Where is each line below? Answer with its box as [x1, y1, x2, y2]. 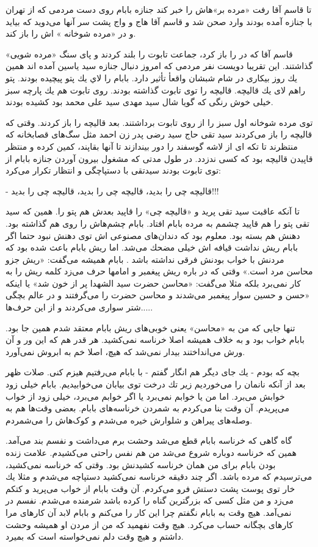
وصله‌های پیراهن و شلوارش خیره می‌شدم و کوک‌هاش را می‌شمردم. [5, 413, 253, 426]
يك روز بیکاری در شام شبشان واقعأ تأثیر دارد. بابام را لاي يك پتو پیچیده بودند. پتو [5, 71, 297, 84]
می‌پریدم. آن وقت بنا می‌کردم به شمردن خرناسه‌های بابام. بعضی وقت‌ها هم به [5, 402, 289, 414]
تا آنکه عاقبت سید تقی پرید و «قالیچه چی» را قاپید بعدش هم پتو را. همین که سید [5, 205, 300, 218]
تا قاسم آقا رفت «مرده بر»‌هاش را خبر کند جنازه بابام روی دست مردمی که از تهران [5, 3, 312, 15]
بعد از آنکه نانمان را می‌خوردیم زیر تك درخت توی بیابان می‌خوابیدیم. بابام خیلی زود [5, 378, 306, 391]
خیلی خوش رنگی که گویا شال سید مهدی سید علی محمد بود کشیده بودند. [5, 95, 273, 108]
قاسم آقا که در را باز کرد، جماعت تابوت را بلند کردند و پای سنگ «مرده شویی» [5, 47, 293, 60]
